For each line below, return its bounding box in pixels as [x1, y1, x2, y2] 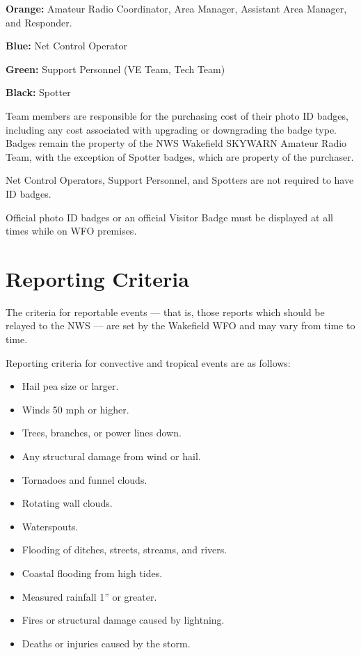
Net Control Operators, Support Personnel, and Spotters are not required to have [6, 173, 354, 187]
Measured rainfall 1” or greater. [22, 589, 157, 603]
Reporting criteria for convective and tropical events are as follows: [6, 355, 291, 370]
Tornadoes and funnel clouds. [22, 472, 147, 487]
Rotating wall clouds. [22, 496, 113, 510]
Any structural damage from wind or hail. [22, 449, 201, 463]
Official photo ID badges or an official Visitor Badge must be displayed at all [6, 210, 333, 224]
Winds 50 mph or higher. [22, 402, 129, 416]
